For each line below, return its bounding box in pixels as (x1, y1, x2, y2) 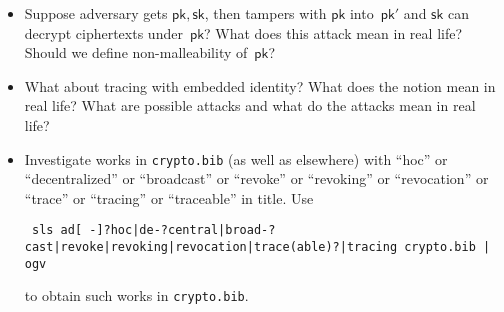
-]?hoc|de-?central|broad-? (89, 223, 276, 238)
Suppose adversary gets (24, 3, 168, 23)
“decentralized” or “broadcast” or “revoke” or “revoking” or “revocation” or (24, 168, 489, 189)
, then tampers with (204, 3, 327, 23)
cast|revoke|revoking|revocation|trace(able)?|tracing (24, 240, 398, 255)
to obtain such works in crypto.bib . (24, 285, 249, 306)
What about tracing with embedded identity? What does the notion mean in (24, 75, 496, 96)
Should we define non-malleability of (24, 42, 248, 63)
